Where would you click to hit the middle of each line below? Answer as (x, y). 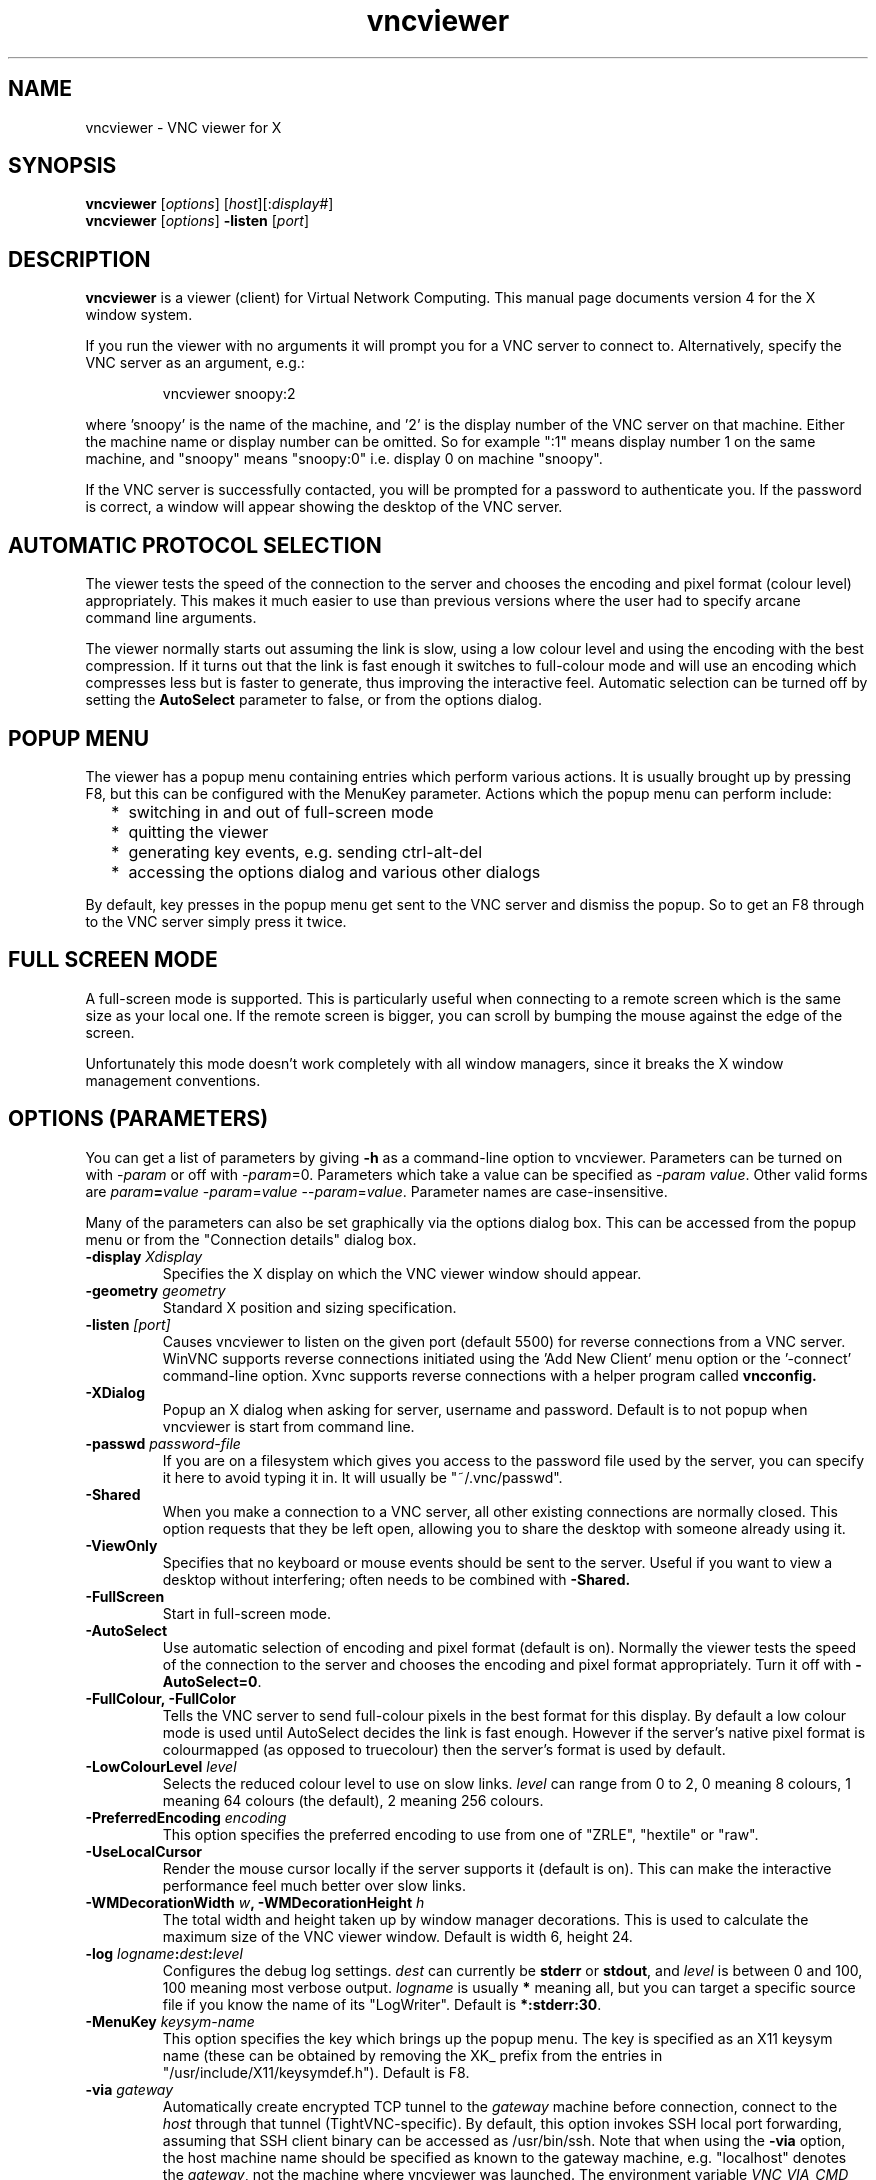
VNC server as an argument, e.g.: (195, 363)
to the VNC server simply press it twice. (216, 921)
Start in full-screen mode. (246, 1613)
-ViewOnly (121, 1545)
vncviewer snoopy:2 (229, 394)
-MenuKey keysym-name (170, 2021)
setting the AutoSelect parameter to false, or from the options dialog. (313, 700)
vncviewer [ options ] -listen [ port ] (197, 221)
